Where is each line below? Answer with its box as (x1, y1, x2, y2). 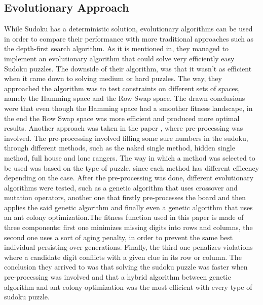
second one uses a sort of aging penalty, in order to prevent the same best (4, 232, 233, 242)
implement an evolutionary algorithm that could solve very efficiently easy (4, 53, 235, 63)
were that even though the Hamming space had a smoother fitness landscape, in (4, 102, 253, 113)
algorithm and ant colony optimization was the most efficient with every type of (4, 281, 252, 292)
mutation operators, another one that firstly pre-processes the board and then (4, 192, 246, 203)
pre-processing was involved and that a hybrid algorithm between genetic (4, 272, 231, 282)
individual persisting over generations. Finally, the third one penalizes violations (4, 242, 253, 252)
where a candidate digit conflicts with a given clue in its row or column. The (4, 251, 242, 262)
